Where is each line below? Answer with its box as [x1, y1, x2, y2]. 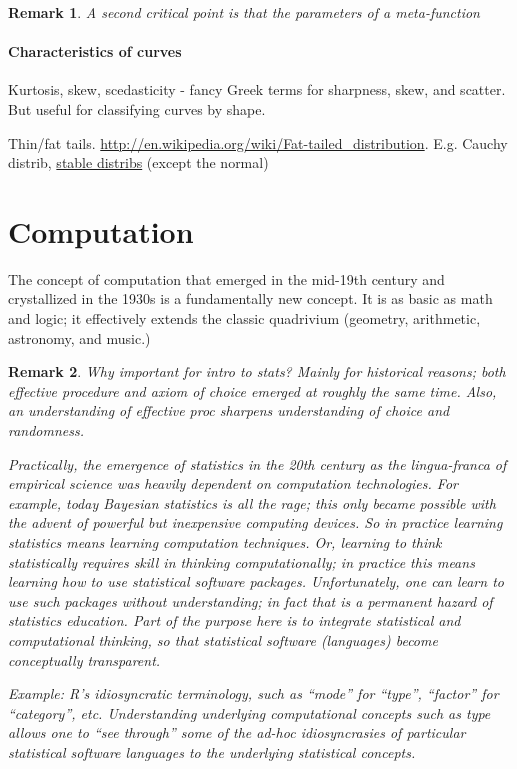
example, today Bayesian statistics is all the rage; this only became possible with [8, 492, 496, 513]
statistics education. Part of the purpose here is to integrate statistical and [8, 610, 461, 631]
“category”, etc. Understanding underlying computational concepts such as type [8, 702, 491, 723]
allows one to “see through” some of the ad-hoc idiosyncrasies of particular [8, 722, 466, 743]
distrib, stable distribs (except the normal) [8, 152, 269, 173]
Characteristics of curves [8, 41, 182, 62]
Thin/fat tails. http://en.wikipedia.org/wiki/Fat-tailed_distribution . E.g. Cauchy [8, 132, 508, 153]
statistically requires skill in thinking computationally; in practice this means [8, 551, 475, 572]
